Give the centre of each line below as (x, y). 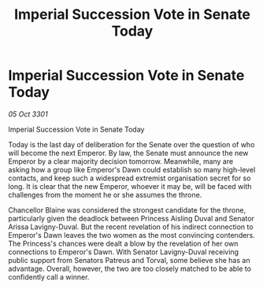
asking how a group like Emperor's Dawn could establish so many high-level (132, 169)
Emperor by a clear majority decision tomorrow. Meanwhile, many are (121, 161)
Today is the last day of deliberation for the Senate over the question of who (131, 144)
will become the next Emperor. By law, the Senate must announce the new (128, 153)
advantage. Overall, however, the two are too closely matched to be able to (130, 269)
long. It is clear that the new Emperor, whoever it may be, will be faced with (130, 186)
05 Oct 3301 (28, 114)
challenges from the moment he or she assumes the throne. (105, 195)
